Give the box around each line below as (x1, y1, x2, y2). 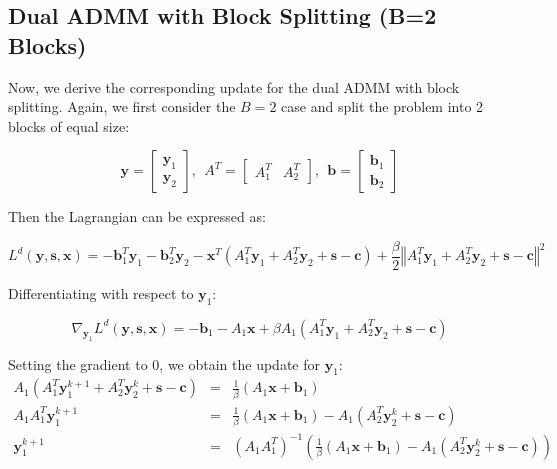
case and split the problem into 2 (281, 96, 484, 117)
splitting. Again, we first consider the (8, 96, 236, 117)
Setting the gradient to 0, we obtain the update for (8, 353, 320, 374)
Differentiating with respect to (8, 283, 194, 304)
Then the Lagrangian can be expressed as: (8, 206, 266, 227)
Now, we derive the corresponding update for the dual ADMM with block (8, 76, 460, 97)
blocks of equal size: (8, 115, 130, 136)
